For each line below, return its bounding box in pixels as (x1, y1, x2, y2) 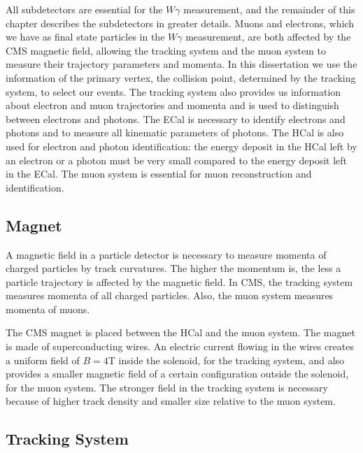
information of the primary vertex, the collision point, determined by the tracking (6, 70, 356, 85)
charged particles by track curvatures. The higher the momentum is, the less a (6, 261, 341, 275)
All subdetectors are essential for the (6, 2, 163, 16)
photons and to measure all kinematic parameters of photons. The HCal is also (6, 125, 344, 140)
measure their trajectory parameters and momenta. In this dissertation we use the (6, 57, 357, 71)
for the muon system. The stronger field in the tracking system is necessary (6, 380, 328, 394)
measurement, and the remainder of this (183, 2, 355, 16)
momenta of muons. (6, 301, 90, 316)
